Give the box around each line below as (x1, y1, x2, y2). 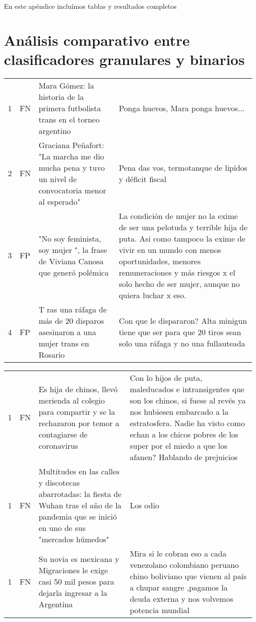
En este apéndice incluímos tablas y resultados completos (4, 1, 177, 11)
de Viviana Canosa (38, 255, 104, 267)
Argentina (38, 598, 73, 610)
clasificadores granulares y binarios (4, 49, 245, 69)
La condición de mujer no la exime (119, 210, 238, 221)
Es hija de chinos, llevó (38, 383, 118, 395)
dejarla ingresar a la (38, 587, 107, 599)
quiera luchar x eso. (119, 289, 187, 301)
